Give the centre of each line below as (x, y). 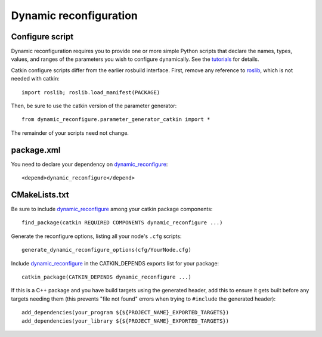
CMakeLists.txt (40, 195)
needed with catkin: (35, 79)
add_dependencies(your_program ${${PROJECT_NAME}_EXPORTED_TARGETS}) (126, 313)
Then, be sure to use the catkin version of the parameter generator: (94, 106)
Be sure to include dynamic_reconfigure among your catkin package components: (112, 209)
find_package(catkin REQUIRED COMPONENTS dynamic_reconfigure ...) (122, 223)
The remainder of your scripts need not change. (70, 133)
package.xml (36, 150)
